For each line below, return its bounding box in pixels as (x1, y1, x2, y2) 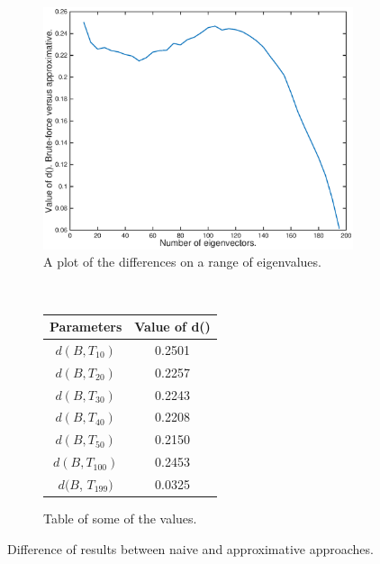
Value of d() (134, 317, 211, 336)
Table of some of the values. (43, 509, 197, 528)
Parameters (50, 317, 122, 336)
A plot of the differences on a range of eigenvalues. (43, 252, 321, 271)
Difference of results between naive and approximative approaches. (7, 539, 374, 558)
